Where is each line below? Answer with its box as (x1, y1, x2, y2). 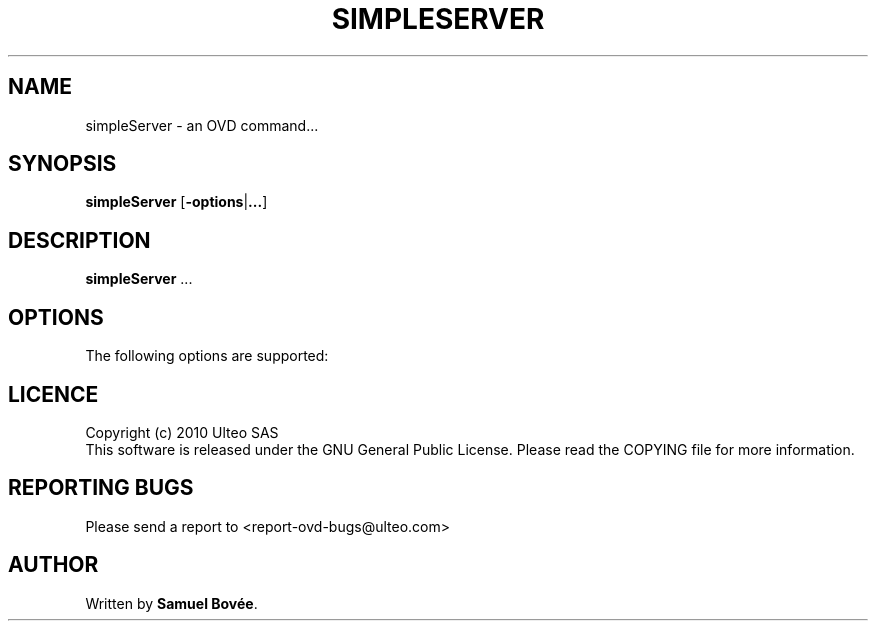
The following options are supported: (85, 347, 329, 365)
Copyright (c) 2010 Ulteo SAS (85, 423, 279, 441)
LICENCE (8, 381, 99, 407)
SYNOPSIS (8, 151, 117, 177)
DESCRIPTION (8, 227, 151, 253)
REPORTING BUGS (8, 475, 194, 501)
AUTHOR (8, 552, 99, 578)
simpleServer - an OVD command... (85, 116, 319, 134)
